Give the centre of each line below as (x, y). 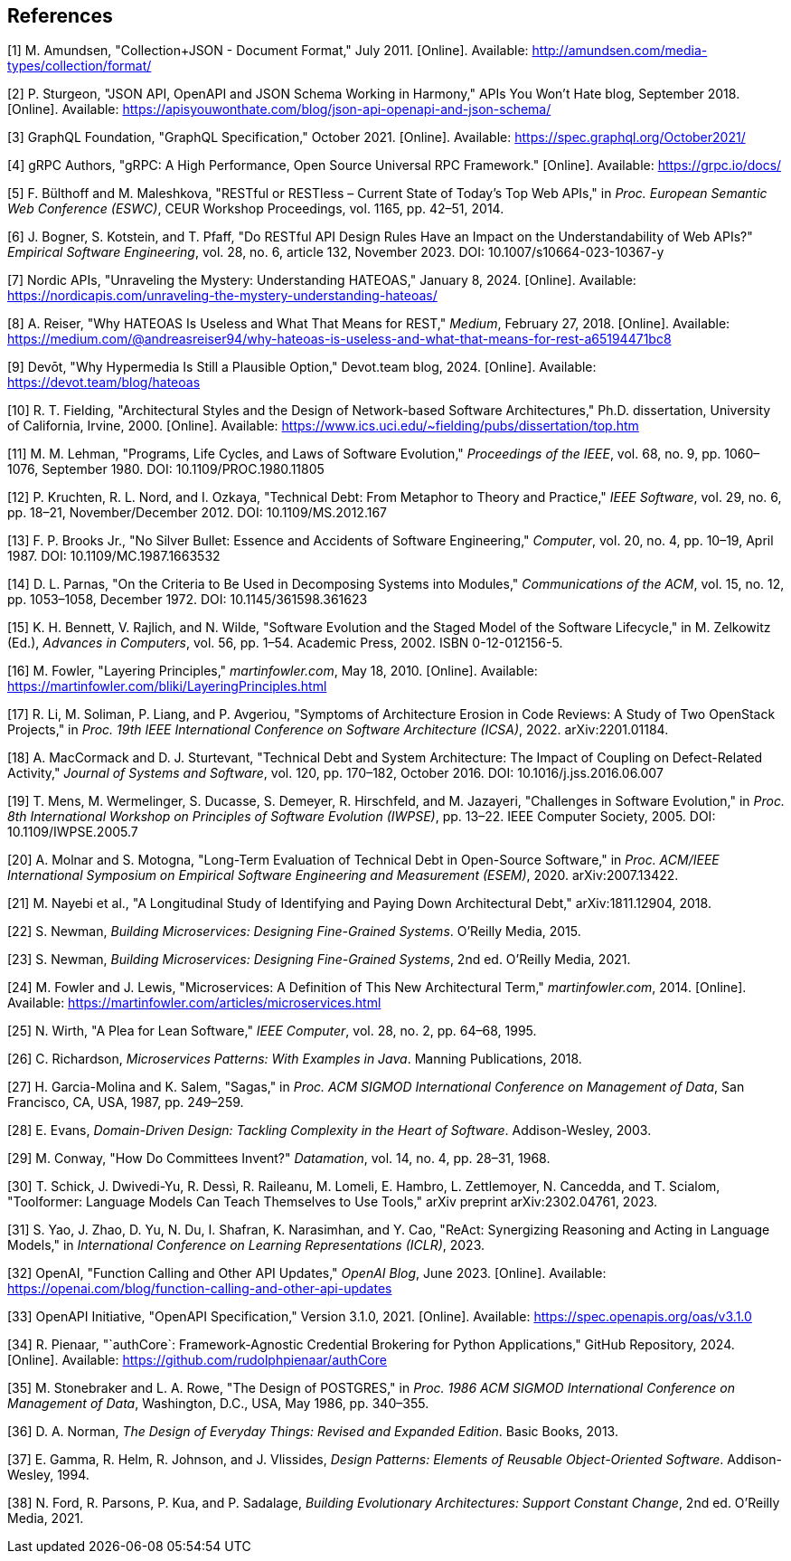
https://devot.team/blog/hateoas (104, 383)
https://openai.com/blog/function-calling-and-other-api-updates (200, 1289)
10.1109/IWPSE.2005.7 (73, 832)
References (60, 16)
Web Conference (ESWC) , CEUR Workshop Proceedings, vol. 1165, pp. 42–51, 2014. (256, 209)
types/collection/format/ (80, 66)
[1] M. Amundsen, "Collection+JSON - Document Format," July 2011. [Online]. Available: (268, 51)
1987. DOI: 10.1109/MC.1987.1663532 (114, 556)
